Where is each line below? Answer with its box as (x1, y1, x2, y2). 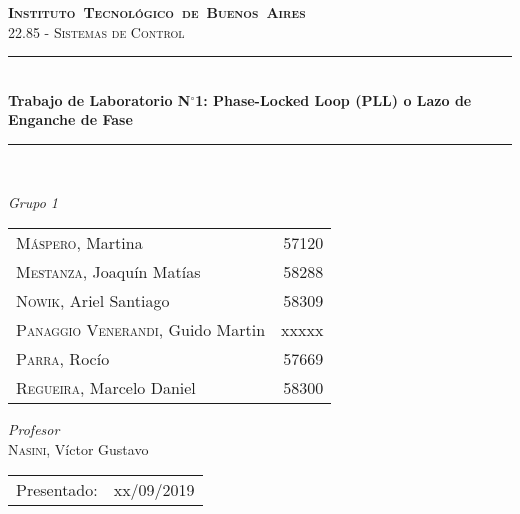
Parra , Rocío (16, 347, 110, 371)
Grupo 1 (8, 191, 59, 212)
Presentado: (16, 478, 98, 502)
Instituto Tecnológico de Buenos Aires (8, 2, 306, 22)
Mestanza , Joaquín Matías (16, 260, 201, 284)
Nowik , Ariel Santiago (16, 289, 170, 313)
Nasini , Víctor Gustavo (8, 438, 149, 459)
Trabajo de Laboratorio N (8, 89, 191, 110)
